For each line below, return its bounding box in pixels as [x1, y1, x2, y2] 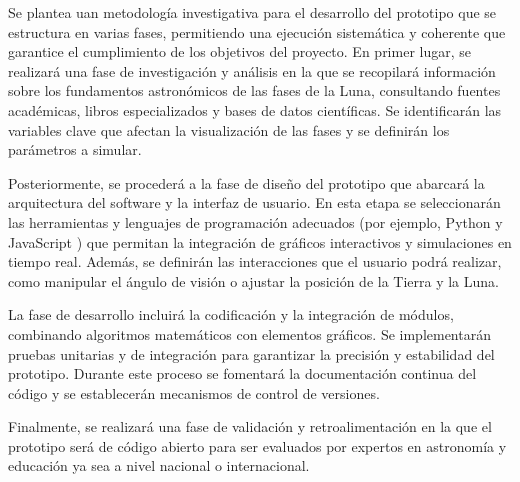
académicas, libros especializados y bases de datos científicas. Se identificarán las [8, 99, 502, 120]
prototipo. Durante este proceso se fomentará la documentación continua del [8, 363, 477, 384]
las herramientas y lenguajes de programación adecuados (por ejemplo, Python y [8, 211, 503, 232]
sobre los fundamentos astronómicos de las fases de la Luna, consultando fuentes [8, 80, 501, 101]
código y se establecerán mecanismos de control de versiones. [8, 382, 380, 403]
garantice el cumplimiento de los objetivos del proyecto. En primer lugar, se [8, 41, 471, 62]
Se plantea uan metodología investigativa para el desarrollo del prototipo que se [8, 2, 497, 22]
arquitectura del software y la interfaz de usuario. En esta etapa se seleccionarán [8, 192, 501, 213]
